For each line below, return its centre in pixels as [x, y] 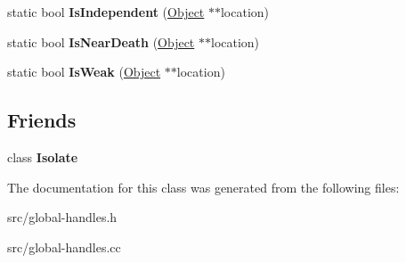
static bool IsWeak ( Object [84, 72]
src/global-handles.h [62, 217]
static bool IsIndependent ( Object [106, 12]
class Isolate [43, 156]
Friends [42, 120]
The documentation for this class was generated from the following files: [203, 187]
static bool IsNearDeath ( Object [101, 41]
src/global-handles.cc [64, 247]
